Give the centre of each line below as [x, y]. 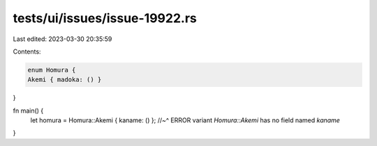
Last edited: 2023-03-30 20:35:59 [62, 39]
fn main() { [28, 111]
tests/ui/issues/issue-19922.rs [105, 18]
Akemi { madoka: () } [65, 80]
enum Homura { [52, 70]
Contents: [27, 51]
